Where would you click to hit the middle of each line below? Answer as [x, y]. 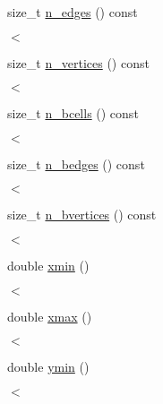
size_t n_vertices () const [78, 62]
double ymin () [48, 367]
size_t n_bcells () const [73, 113]
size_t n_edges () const [73, 12]
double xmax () [50, 316]
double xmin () [48, 265]
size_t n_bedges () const [76, 163]
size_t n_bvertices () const [82, 215]
